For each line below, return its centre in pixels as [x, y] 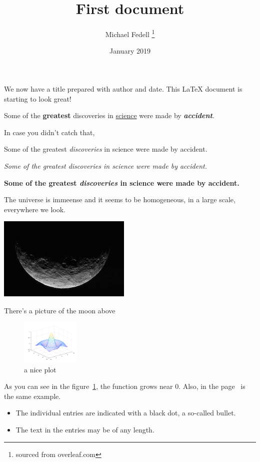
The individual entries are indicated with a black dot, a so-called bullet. [126, 413]
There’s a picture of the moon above [60, 310]
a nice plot [40, 369]
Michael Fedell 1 [130, 33]
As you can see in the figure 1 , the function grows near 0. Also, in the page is [125, 386]
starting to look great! [38, 98]
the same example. [32, 396]
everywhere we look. [35, 209]
